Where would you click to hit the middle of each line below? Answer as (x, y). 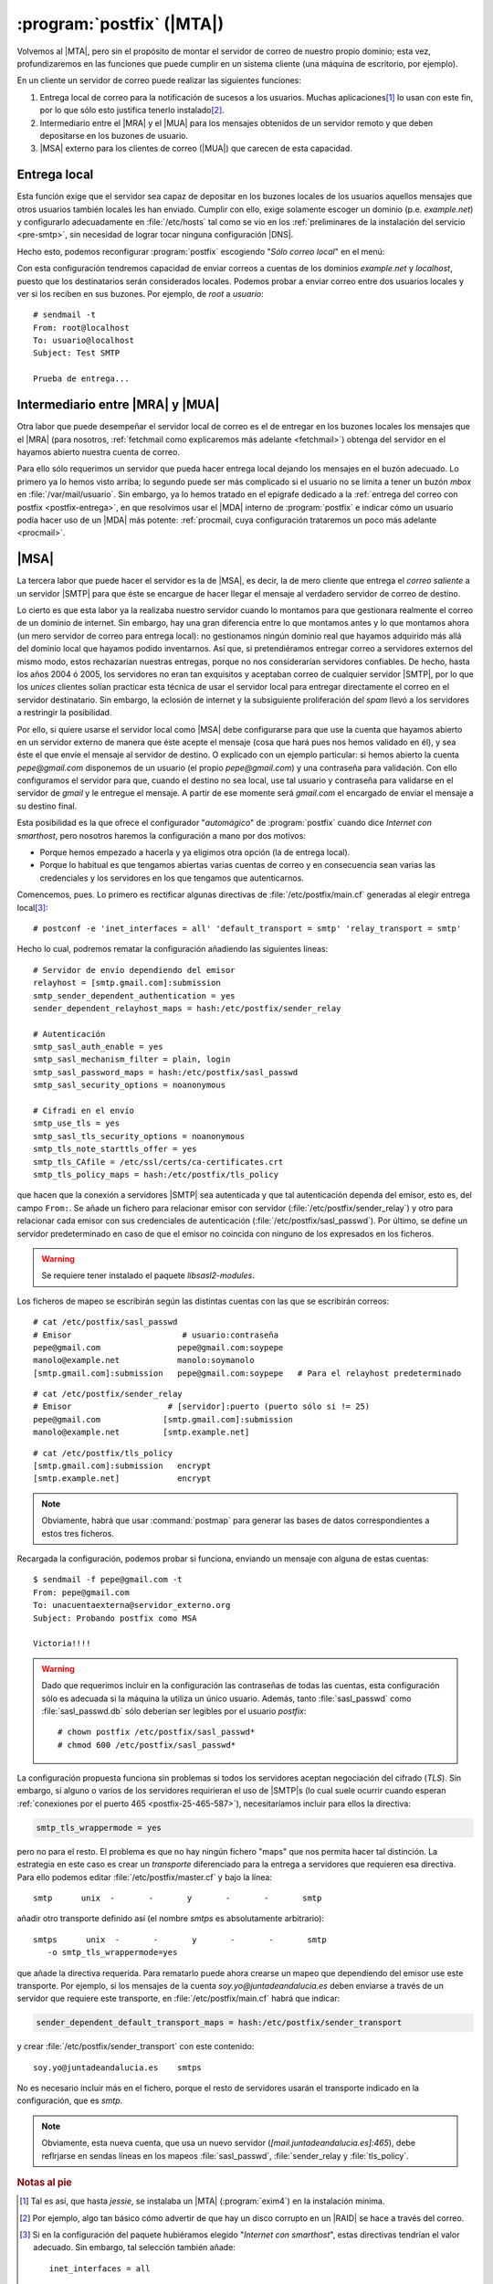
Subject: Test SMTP (77, 353)
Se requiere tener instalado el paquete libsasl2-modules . (148, 1275)
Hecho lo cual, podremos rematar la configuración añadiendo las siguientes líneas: (173, 949)
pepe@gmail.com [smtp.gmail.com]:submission (163, 1419)
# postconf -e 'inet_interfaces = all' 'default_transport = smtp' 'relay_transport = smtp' (247, 928)
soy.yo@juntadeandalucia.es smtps (118, 2067)
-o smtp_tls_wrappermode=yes (112, 1952)
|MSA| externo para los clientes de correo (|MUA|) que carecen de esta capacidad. (196, 148)
